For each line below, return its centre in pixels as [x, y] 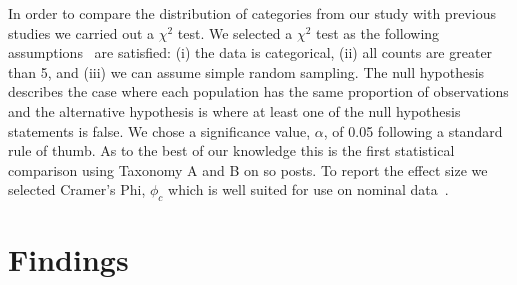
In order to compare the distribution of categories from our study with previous [252, 13]
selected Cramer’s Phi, [77, 189]
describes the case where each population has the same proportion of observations [258, 91]
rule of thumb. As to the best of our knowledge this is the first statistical [231, 150]
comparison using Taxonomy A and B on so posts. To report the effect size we [248, 169]
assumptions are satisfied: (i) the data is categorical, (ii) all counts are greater [250, 52]
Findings [68, 259]
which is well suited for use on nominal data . [308, 189]
